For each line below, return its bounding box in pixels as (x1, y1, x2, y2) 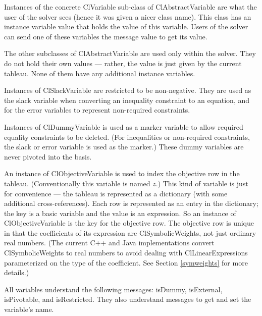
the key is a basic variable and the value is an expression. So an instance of (4, 207, 236, 218)
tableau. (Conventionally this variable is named (4, 178, 150, 188)
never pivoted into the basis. (4, 151, 92, 162)
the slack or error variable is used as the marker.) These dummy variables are (4, 141, 244, 152)
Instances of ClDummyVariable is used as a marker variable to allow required (4, 121, 243, 132)
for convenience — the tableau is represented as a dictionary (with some (4, 188, 228, 198)
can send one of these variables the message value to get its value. (4, 31, 207, 41)
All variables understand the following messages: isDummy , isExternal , (4, 284, 223, 294)
